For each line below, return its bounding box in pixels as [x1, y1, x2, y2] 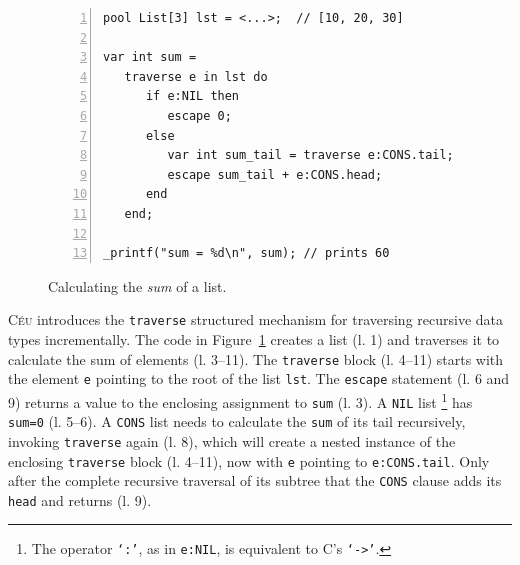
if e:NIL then [145, 89, 240, 104]
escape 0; [167, 108, 232, 123]
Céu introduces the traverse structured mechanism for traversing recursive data [8, 309, 504, 330]
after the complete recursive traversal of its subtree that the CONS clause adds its [8, 470, 502, 491]
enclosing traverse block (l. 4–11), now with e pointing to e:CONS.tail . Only [8, 450, 490, 471]
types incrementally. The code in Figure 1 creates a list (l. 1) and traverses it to [8, 328, 500, 349]
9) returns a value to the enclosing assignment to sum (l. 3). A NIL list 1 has [8, 388, 473, 412]
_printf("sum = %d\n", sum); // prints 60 [103, 246, 390, 261]
